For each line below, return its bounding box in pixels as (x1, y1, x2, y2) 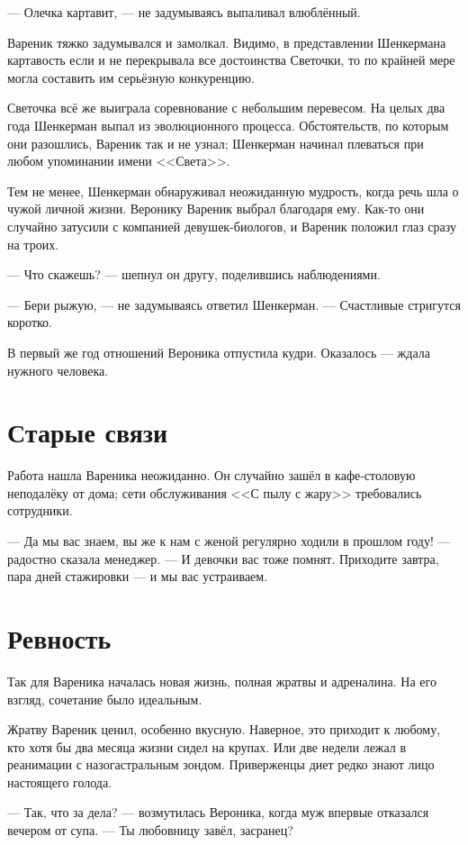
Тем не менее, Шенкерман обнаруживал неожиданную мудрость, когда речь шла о (7, 181, 459, 200)
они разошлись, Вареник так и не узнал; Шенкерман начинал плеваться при (7, 133, 424, 152)
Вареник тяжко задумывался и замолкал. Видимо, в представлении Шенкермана (7, 32, 446, 51)
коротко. (7, 313, 53, 332)
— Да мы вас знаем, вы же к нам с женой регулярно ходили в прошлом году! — (7, 532, 451, 550)
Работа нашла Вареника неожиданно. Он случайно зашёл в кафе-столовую (7, 466, 416, 485)
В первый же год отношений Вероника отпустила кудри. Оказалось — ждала (7, 342, 430, 361)
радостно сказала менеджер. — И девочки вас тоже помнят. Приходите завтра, (7, 549, 439, 568)
